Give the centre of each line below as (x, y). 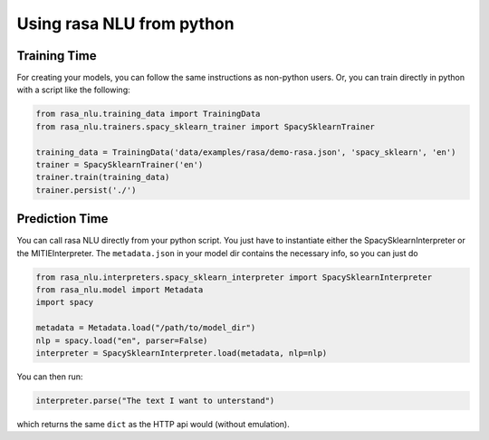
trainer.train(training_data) (103, 177)
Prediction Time (62, 219)
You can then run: (50, 377)
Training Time (57, 56)
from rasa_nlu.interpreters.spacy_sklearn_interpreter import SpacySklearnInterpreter (234, 277)
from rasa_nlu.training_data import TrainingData (148, 114)
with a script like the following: (73, 90)
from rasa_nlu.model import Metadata (120, 290)
